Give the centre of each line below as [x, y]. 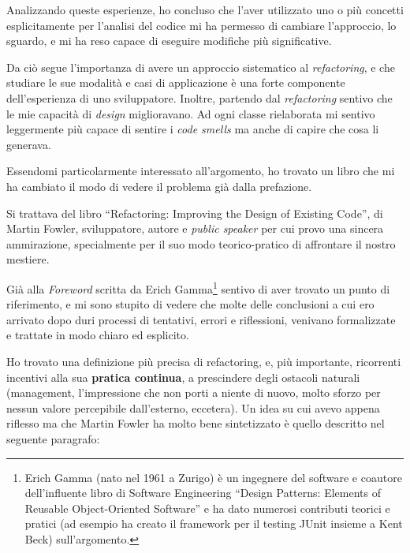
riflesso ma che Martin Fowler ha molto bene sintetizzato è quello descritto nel [196, 423]
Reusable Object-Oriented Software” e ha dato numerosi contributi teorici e [207, 508]
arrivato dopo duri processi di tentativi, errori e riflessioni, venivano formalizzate [201, 319]
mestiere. [28, 259]
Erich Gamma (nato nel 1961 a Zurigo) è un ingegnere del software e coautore [213, 477]
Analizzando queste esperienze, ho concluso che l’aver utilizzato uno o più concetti [205, 9]
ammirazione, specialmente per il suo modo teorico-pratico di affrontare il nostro [201, 243]
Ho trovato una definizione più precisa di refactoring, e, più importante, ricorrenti [204, 361]
